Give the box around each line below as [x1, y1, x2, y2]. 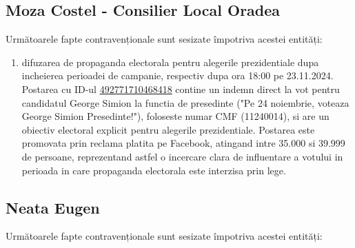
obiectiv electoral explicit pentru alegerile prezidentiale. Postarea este [21, 122, 315, 136]
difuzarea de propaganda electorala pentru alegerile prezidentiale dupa [21, 54, 319, 69]
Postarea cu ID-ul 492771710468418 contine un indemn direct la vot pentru [21, 81, 340, 96]
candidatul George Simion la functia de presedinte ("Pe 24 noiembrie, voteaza [21, 95, 349, 110]
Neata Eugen [6, 196, 100, 218]
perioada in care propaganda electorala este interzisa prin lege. [21, 163, 286, 177]
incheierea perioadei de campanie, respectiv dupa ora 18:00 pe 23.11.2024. [21, 68, 334, 83]
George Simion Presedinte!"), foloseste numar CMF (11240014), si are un [21, 109, 329, 123]
